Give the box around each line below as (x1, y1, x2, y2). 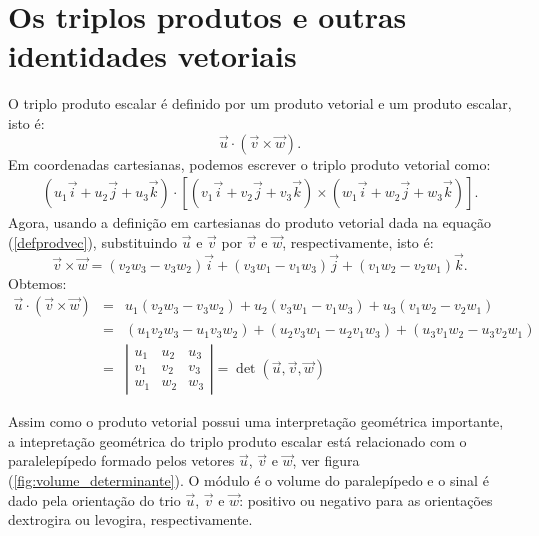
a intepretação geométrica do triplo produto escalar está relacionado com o (8, 430, 467, 451)
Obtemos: (8, 272, 67, 293)
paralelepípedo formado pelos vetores (8, 450, 235, 471)
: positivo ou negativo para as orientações (239, 489, 493, 510)
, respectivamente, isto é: (282, 231, 434, 252)
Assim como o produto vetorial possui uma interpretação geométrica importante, (8, 411, 504, 432)
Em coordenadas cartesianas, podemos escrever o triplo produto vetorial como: (8, 153, 491, 174)
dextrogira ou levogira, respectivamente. (8, 509, 253, 530)
